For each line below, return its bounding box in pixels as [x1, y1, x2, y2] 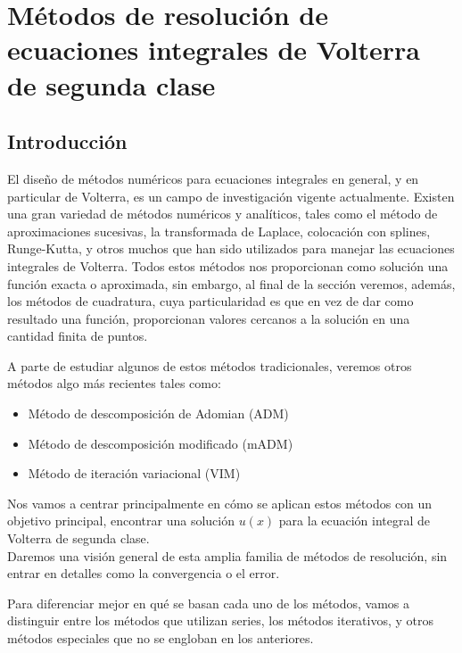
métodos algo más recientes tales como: [7, 374, 221, 393]
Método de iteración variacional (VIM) [28, 464, 241, 483]
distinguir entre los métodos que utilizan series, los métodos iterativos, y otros [7, 611, 434, 630]
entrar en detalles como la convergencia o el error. [7, 564, 280, 583]
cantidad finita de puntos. [7, 326, 148, 345]
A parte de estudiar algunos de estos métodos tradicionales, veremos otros [7, 356, 412, 375]
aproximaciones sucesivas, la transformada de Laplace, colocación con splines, [7, 221, 431, 240]
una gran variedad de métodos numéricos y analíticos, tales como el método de [7, 204, 438, 223]
